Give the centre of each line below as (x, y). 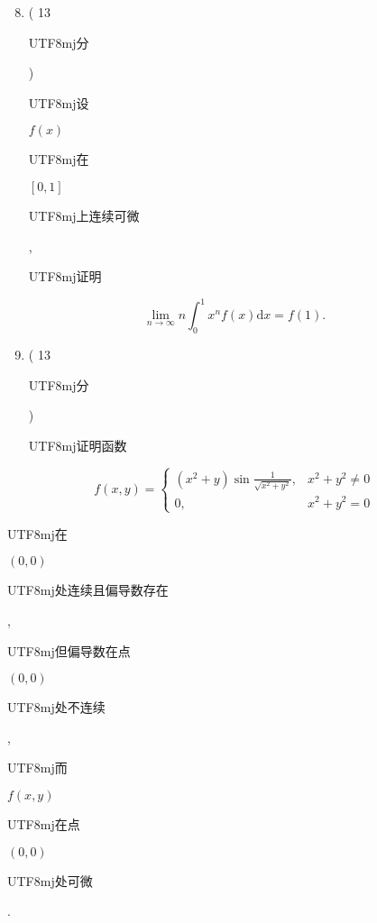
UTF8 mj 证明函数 (78, 445)
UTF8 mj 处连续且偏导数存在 (88, 590)
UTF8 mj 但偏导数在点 (69, 650)
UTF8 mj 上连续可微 (84, 215)
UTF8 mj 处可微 (50, 880)
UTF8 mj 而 (37, 768)
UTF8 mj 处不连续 (56, 707)
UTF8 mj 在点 (44, 823)
